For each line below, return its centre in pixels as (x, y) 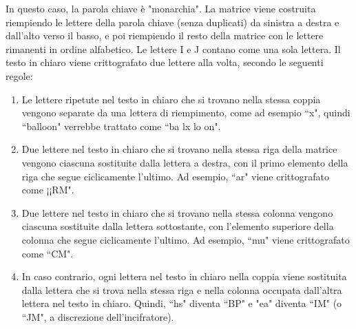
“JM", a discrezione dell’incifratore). (98, 316)
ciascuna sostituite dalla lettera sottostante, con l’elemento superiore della (178, 226)
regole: (19, 75)
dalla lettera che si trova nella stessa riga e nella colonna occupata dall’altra (182, 289)
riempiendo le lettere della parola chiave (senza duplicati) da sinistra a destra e (172, 22)
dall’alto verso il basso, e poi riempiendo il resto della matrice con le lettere (165, 35)
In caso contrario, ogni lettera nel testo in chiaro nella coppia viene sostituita (184, 276)
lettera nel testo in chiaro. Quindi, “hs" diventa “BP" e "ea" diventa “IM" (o (182, 303)
